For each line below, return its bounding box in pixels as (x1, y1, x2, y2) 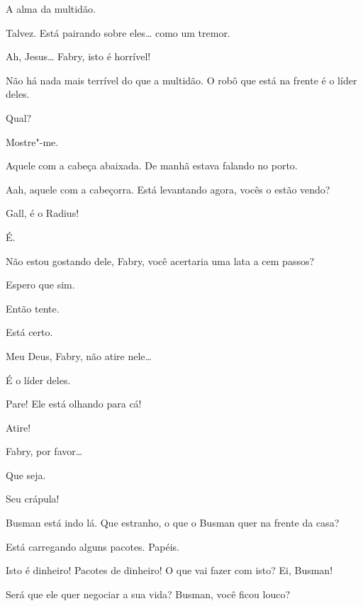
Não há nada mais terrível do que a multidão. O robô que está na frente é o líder (6, 72, 357, 87)
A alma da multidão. (6, 1, 96, 16)
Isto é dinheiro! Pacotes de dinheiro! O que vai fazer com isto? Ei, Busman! (6, 563, 333, 578)
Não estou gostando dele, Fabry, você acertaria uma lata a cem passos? (6, 253, 315, 268)
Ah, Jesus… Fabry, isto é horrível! (6, 49, 151, 64)
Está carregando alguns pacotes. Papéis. (6, 539, 179, 554)
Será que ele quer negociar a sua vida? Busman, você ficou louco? (6, 586, 290, 601)
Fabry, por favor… (6, 444, 83, 459)
